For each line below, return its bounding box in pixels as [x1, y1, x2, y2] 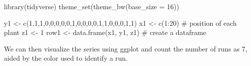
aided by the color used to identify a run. [4, 53, 128, 63]
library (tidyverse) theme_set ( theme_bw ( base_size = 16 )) [4, 1, 179, 11]
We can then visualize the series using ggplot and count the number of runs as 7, [4, 43, 248, 53]
